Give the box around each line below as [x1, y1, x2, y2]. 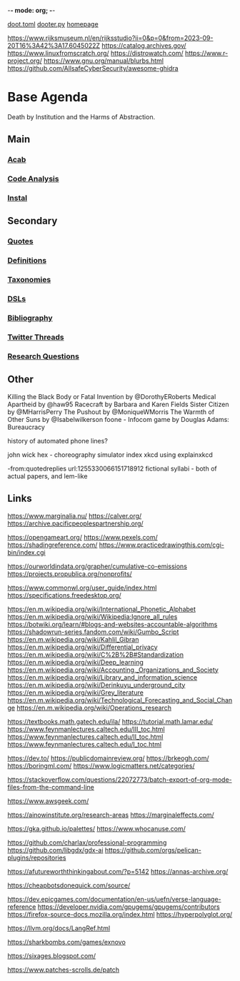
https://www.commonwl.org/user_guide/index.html [7, 583, 157, 592]
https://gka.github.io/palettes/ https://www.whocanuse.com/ [7, 824, 186, 832]
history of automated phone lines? [7, 436, 109, 445]
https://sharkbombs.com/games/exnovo [7, 937, 126, 946]
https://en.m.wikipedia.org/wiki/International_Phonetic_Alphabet [7, 605, 196, 613]
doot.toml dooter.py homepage [7, 20, 99, 28]
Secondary [7, 215, 58, 227]
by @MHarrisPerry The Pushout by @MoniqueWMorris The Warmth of [7, 407, 215, 416]
